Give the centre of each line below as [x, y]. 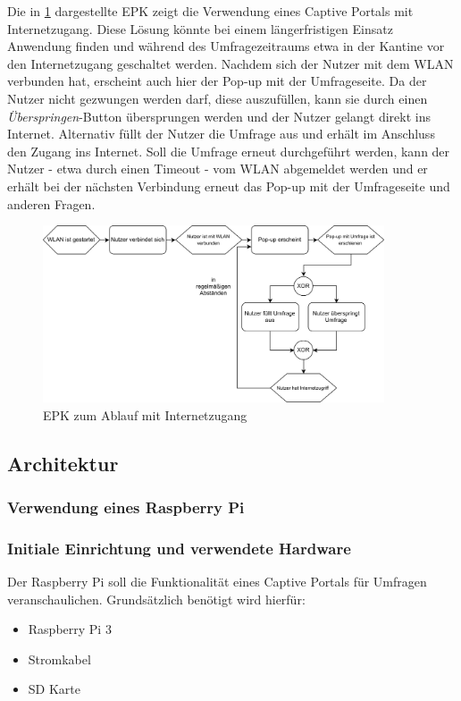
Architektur [63, 463]
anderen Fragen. [51, 203]
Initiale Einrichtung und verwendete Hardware [179, 548]
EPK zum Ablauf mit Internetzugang [145, 414]
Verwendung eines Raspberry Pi [126, 507]
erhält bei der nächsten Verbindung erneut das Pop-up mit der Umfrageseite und [229, 186]
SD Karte [54, 689]
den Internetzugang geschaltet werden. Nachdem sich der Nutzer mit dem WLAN [230, 63]
